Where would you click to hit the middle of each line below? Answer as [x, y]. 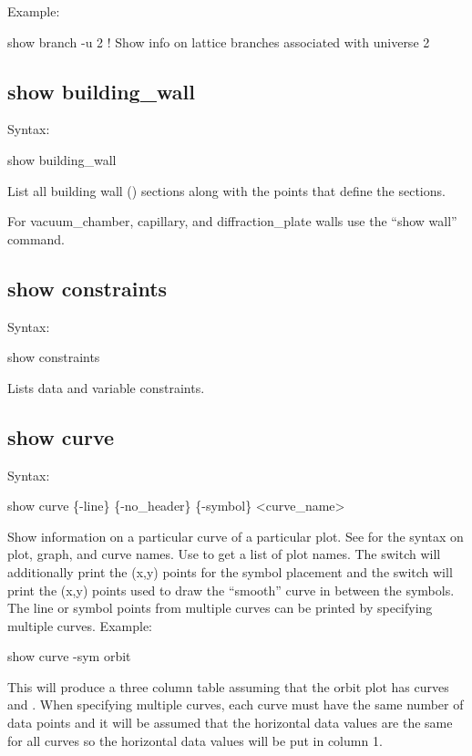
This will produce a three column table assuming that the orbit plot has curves [228, 686]
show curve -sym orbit [69, 656]
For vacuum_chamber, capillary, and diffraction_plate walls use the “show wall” [232, 221]
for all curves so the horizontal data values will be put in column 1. [195, 740]
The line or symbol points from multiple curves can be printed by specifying [220, 608]
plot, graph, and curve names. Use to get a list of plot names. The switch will [224, 554]
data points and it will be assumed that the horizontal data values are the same [230, 723]
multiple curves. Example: [80, 625]
